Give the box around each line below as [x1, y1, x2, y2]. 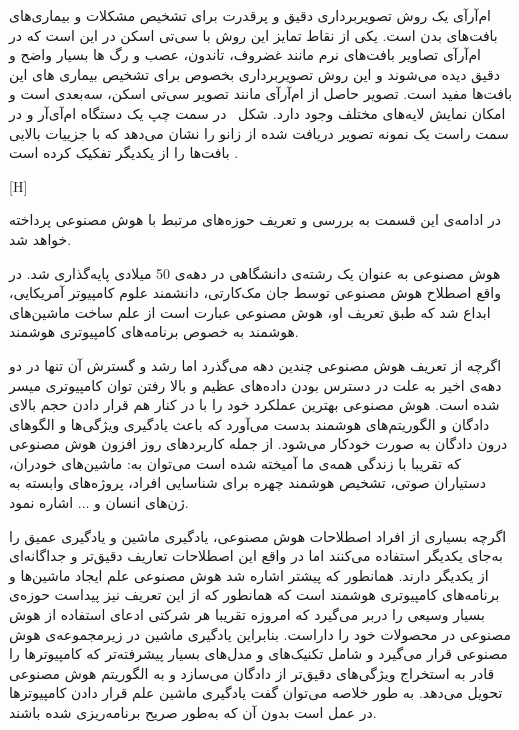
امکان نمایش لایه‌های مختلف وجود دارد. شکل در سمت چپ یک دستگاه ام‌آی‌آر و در [9, 102, 506, 123]
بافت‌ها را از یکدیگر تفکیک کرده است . [9, 142, 239, 163]
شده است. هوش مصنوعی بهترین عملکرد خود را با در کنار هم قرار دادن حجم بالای [9, 394, 500, 415]
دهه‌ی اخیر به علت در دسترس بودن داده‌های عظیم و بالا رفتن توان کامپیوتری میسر [9, 374, 502, 395]
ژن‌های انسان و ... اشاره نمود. [9, 492, 189, 513]
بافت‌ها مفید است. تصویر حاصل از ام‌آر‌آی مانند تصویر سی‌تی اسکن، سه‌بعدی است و [9, 83, 513, 104]
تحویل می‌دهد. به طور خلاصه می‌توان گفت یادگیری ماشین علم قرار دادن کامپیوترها [9, 682, 503, 703]
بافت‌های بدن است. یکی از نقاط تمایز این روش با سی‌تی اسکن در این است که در [9, 24, 498, 45]
